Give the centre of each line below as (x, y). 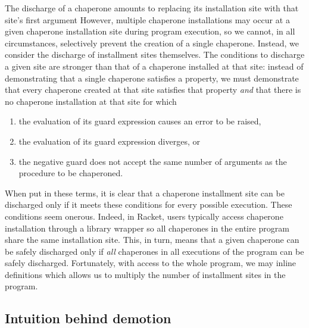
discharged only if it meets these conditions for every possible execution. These (149, 204)
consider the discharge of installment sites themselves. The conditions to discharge (155, 54)
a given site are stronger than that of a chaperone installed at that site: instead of (154, 66)
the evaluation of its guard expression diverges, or (109, 141)
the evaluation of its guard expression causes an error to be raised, (140, 121)
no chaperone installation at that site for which (91, 101)
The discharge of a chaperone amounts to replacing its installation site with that (152, 8)
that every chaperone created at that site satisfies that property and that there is (153, 90)
